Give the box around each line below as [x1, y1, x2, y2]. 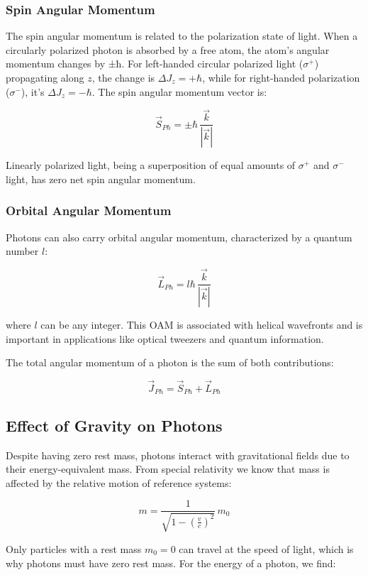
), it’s [21, 84, 45, 99]
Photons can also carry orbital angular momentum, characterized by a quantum [6, 229, 352, 244]
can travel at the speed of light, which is [179, 541, 354, 556]
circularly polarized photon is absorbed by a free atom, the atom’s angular [6, 42, 330, 57]
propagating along [6, 70, 84, 84]
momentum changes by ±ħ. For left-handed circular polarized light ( [6, 56, 303, 71]
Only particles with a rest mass [6, 541, 142, 556]
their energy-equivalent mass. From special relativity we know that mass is [6, 461, 330, 476]
